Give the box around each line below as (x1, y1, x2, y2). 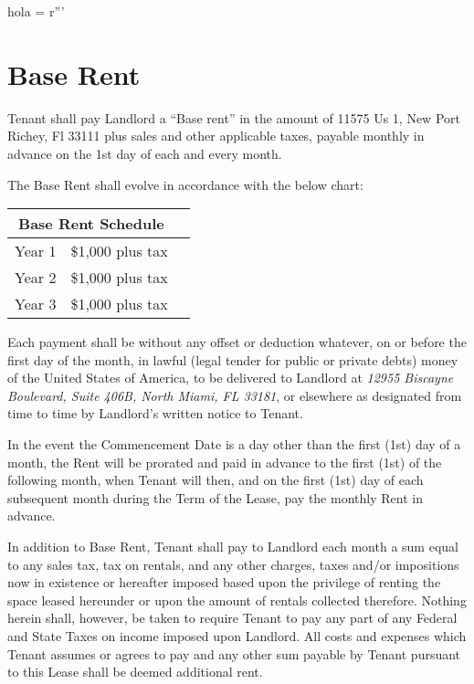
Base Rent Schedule (18, 213, 164, 235)
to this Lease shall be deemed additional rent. (7, 662, 263, 681)
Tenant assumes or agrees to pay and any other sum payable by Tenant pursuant (7, 644, 461, 663)
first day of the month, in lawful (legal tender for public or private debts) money (7, 350, 458, 369)
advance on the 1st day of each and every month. (7, 143, 282, 163)
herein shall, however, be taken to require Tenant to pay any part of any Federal (7, 608, 458, 627)
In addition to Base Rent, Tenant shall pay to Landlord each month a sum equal (7, 537, 458, 556)
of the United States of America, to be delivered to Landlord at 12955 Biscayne (7, 368, 454, 387)
